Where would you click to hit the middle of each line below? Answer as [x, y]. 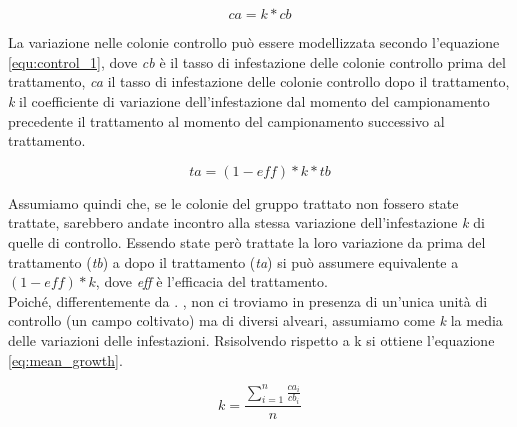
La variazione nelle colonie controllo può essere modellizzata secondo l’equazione [254, 42]
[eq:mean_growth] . [65, 359]
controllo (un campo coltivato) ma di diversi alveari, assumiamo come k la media [255, 320]
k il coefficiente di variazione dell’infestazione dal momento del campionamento [249, 100]
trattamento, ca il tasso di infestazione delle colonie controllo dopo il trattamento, [259, 81]
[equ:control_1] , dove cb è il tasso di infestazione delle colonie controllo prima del [257, 61]
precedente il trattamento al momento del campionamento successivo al [226, 120]
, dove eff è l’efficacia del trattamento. [211, 281]
